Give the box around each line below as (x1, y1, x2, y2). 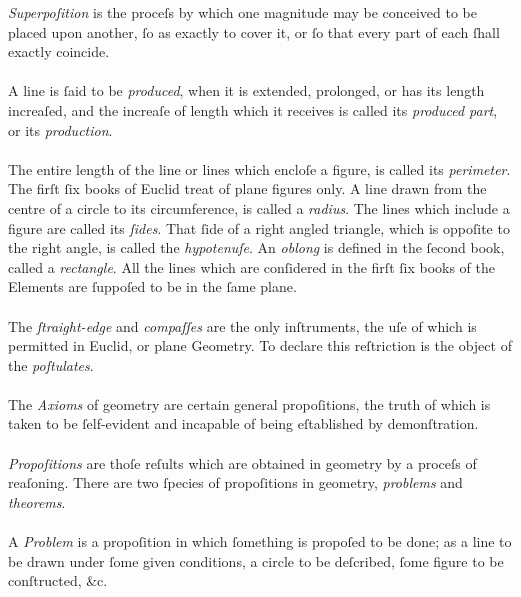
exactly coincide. (8, 41, 110, 62)
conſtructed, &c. (8, 570, 108, 591)
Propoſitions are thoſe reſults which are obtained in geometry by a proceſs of (8, 452, 477, 473)
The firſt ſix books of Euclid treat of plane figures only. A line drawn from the (8, 178, 487, 199)
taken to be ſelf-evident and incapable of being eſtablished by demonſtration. (8, 413, 479, 434)
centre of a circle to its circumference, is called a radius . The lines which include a (8, 197, 510, 218)
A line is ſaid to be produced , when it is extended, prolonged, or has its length (8, 80, 485, 101)
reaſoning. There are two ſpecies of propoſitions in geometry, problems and (8, 472, 463, 493)
